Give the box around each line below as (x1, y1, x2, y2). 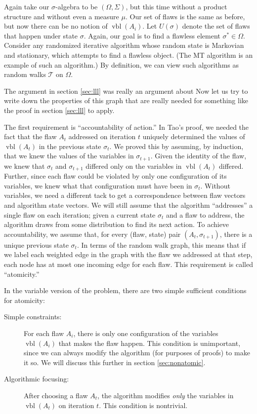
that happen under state (4, 30, 78, 40)
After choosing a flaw (24, 390, 88, 400)
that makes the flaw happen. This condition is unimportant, (58, 338, 241, 348)
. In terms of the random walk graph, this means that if (77, 239, 246, 250)
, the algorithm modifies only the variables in (97, 390, 234, 400)
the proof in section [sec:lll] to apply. (4, 105, 115, 115)
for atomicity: (4, 295, 45, 305)
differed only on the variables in (86, 160, 182, 171)
